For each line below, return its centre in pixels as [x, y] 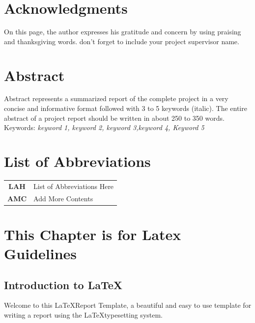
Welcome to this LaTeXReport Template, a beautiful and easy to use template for [128, 305]
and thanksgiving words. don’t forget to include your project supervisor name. [122, 41]
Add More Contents [63, 198]
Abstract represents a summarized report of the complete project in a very [116, 98]
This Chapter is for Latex [93, 234]
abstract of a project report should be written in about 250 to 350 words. [114, 118]
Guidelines [41, 253]
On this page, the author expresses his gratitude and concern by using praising [123, 32]
